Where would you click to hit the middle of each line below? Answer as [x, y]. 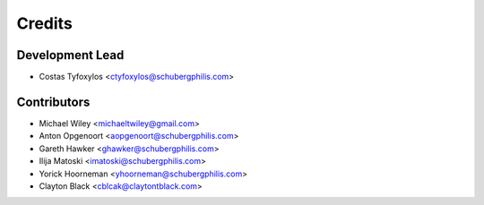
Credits [45, 23]
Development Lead [70, 55]
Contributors [53, 102]
